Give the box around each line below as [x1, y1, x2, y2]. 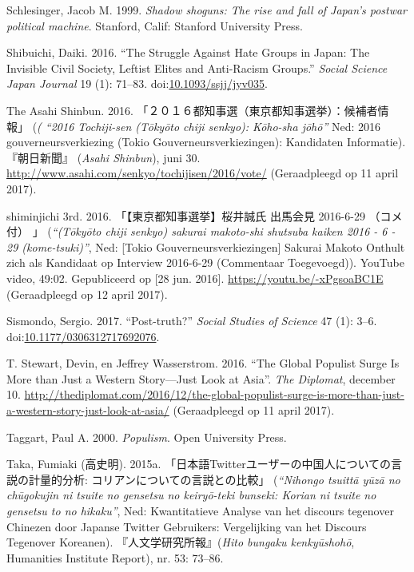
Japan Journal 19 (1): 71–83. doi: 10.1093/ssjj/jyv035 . [6, 75, 268, 92]
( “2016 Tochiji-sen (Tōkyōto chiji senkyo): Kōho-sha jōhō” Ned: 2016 [37, 117, 380, 134]
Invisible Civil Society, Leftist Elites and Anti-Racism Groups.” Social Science [6, 59, 388, 76]
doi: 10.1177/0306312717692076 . [6, 328, 160, 344]
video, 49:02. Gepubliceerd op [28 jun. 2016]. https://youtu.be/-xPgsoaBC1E [6, 269, 384, 286]
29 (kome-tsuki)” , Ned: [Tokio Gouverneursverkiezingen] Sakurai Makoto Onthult [6, 238, 405, 255]
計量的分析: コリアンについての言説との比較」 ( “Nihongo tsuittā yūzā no [28, 471, 400, 487]
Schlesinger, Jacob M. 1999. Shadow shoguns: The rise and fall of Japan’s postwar [6, 2, 408, 18]
